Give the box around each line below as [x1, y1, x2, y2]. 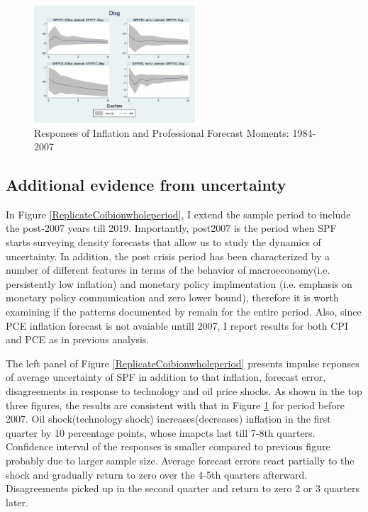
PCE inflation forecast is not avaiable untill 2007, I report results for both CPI [6, 318, 348, 333]
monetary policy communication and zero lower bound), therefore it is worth [6, 290, 339, 305]
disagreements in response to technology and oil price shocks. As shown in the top [6, 384, 362, 399]
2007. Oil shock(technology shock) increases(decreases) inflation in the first [6, 411, 331, 426]
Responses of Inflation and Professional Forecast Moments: [34, 125, 289, 140]
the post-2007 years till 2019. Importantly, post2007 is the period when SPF [6, 221, 337, 235]
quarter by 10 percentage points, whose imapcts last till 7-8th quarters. [6, 425, 316, 440]
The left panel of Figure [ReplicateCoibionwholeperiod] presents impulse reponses [6, 355, 359, 370]
